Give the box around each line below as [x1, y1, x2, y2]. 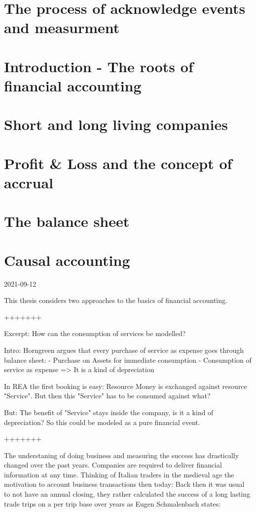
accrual [4, 172, 54, 192]
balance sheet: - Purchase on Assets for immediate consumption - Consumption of [4, 354, 252, 365]
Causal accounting [4, 250, 130, 270]
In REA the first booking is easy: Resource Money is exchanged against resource [4, 381, 247, 391]
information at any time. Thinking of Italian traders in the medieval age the [4, 469, 234, 479]
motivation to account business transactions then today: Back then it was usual [4, 479, 245, 489]
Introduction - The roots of [4, 56, 193, 76]
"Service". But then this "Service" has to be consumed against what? [4, 390, 211, 401]
